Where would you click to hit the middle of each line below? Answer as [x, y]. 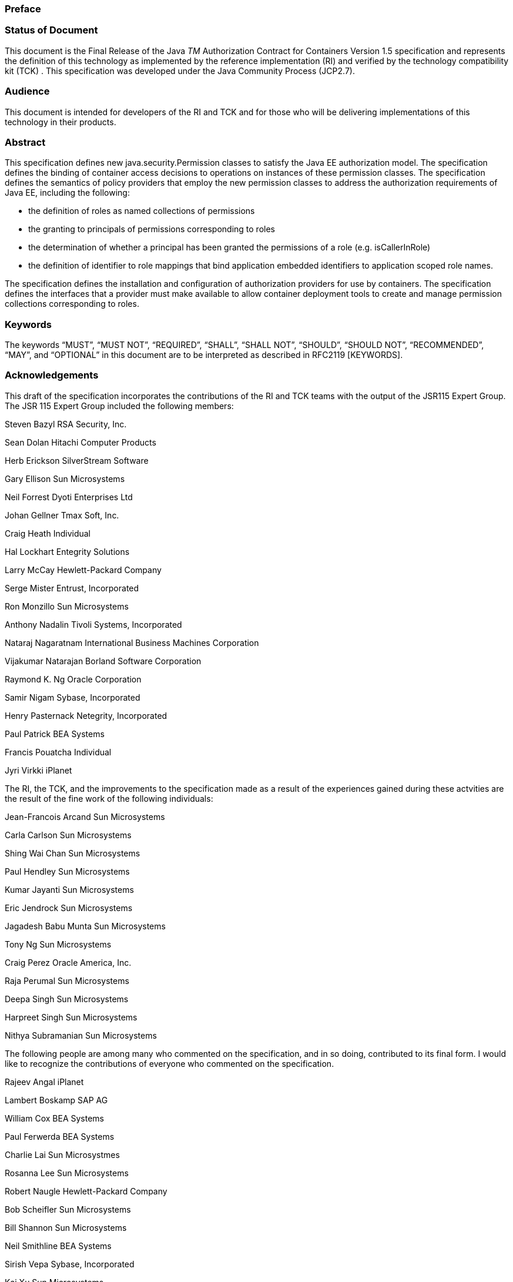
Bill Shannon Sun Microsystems [66, 1227]
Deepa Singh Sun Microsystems [67, 999]
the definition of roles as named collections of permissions [142, 211]
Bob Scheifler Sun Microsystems [68, 1209]
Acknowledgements [52, 375]
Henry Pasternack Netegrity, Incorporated [86, 715]
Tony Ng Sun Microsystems [58, 944]
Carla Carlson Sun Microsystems [68, 835]
